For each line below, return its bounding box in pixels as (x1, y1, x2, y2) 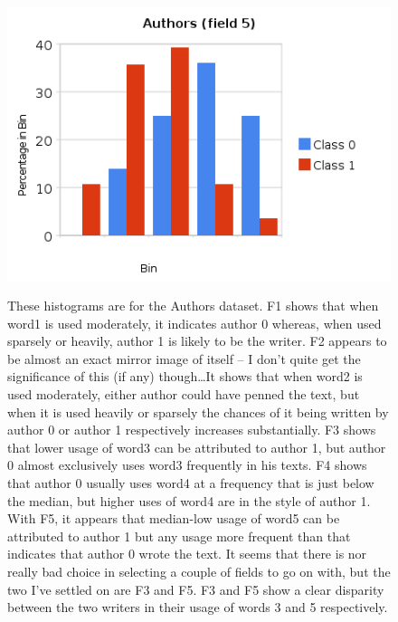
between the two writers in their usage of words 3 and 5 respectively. (7, 598, 388, 617)
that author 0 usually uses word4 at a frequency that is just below (7, 474, 374, 493)
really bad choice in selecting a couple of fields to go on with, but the (7, 562, 391, 580)
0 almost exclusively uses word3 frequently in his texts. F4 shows (7, 455, 367, 474)
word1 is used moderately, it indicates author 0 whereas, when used (7, 313, 382, 332)
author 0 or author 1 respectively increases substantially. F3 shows (7, 420, 376, 439)
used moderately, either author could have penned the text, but (7, 385, 360, 404)
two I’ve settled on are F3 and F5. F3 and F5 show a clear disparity (7, 579, 384, 598)
